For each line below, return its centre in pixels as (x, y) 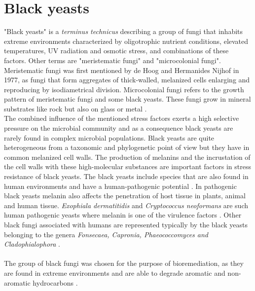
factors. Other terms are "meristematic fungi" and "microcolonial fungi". (112, 60)
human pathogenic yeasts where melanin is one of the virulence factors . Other (123, 215)
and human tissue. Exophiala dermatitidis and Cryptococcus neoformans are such (126, 205)
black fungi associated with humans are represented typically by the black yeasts (126, 224)
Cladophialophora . (32, 244)
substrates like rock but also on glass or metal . (75, 108)
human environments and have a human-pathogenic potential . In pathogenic (120, 186)
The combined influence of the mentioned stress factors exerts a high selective (122, 118)
